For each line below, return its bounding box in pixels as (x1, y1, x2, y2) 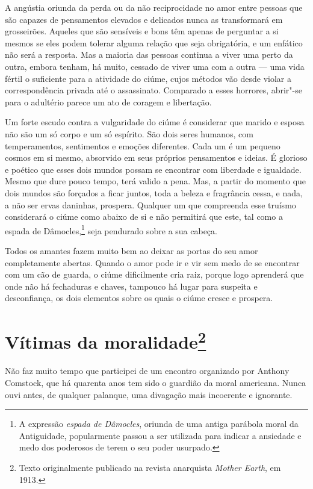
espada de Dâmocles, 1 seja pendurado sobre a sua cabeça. (5, 222, 217, 237)
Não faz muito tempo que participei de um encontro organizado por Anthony (5, 364, 290, 377)
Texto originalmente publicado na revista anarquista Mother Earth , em (19, 461, 281, 473)
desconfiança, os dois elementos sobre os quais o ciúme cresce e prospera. (5, 291, 273, 304)
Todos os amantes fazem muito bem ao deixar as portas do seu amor (5, 244, 258, 257)
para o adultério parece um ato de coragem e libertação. (5, 95, 212, 108)
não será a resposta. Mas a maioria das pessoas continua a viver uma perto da (5, 48, 293, 61)
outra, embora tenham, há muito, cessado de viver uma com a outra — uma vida (5, 60, 305, 72)
